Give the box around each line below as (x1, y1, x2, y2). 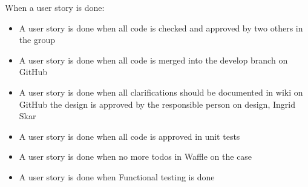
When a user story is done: (5, 1, 105, 13)
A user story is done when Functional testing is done (19, 170, 215, 183)
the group (19, 33, 55, 46)
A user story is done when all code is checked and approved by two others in (19, 21, 303, 34)
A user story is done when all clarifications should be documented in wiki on (19, 85, 303, 98)
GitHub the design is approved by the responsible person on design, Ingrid (19, 97, 295, 110)
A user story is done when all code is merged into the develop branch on (19, 53, 288, 66)
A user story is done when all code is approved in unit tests (19, 130, 240, 142)
